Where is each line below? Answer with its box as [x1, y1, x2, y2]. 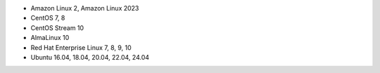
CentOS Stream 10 [30, 23, 84, 32]
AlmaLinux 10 [30, 34, 70, 42]
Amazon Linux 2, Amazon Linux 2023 [30, 4, 139, 12]
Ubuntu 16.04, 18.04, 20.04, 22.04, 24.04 [30, 53, 150, 61]
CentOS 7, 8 [30, 14, 65, 22]
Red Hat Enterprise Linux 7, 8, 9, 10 [30, 43, 132, 52]
